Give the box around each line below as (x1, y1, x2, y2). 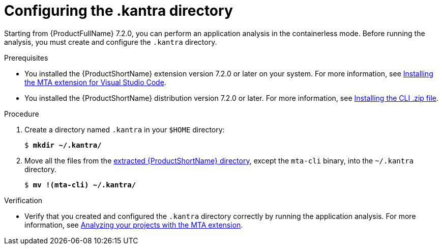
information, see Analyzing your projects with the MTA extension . (24, 220, 243, 229)
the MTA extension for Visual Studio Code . (24, 77, 166, 87)
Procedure (4, 109, 39, 118)
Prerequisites (4, 53, 48, 62)
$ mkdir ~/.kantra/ (24, 141, 102, 149)
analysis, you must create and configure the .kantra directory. (4, 37, 217, 46)
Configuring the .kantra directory (4, 2, 233, 19)
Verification (4, 196, 43, 205)
